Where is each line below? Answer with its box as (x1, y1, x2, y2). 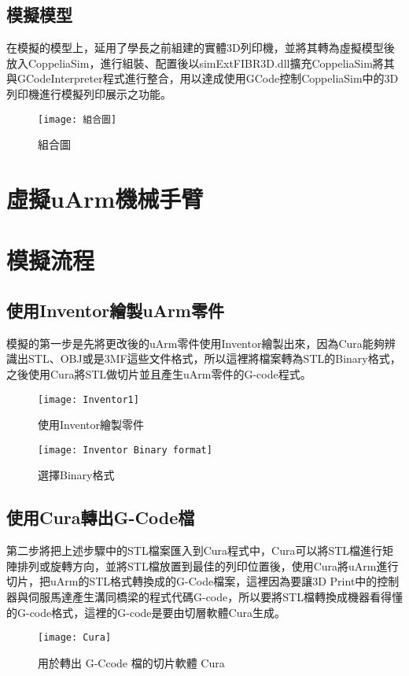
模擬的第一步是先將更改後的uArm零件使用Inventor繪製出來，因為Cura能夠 (6, 334, 385, 351)
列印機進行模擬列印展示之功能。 (6, 85, 171, 102)
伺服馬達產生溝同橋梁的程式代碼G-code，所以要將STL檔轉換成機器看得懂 (28, 589, 403, 605)
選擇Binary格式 (38, 467, 115, 483)
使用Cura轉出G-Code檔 (6, 505, 195, 530)
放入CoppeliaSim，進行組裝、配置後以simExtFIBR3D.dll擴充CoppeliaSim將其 (6, 54, 395, 71)
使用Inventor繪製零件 (38, 416, 144, 433)
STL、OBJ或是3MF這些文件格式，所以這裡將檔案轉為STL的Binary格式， (28, 350, 401, 367)
